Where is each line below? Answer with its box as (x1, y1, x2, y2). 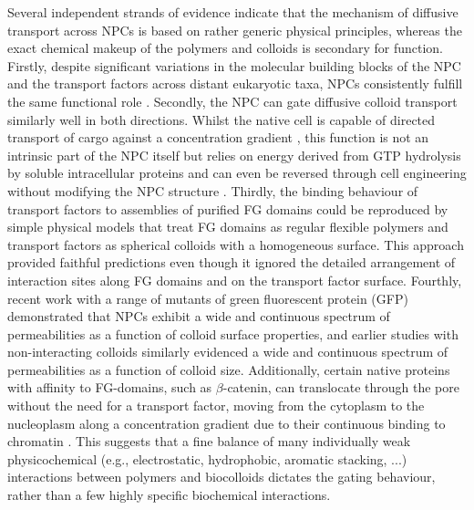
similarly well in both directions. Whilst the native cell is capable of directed (7, 109, 436, 129)
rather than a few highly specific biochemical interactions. (7, 485, 331, 505)
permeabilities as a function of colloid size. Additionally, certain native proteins (7, 359, 450, 379)
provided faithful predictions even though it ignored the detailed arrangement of (7, 253, 456, 272)
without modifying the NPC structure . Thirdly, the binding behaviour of (7, 181, 418, 200)
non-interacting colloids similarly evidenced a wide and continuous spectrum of (7, 342, 448, 361)
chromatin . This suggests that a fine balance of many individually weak (7, 432, 411, 451)
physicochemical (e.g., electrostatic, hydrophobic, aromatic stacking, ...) (7, 449, 407, 468)
